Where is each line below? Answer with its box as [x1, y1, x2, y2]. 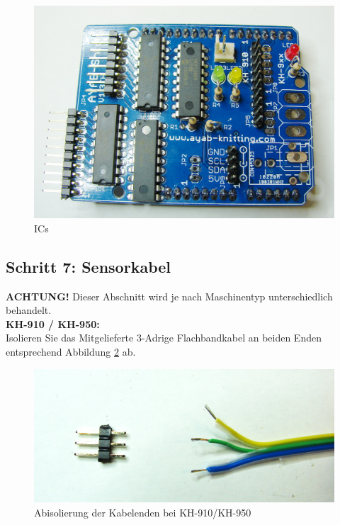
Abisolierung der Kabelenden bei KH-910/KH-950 [34, 504, 251, 519]
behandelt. [6, 303, 52, 317]
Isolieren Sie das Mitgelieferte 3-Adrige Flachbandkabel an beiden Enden [6, 330, 322, 345]
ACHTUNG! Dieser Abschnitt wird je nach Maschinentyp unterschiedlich [6, 288, 333, 303]
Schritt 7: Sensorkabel [6, 255, 171, 277]
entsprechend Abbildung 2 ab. [6, 344, 136, 359]
